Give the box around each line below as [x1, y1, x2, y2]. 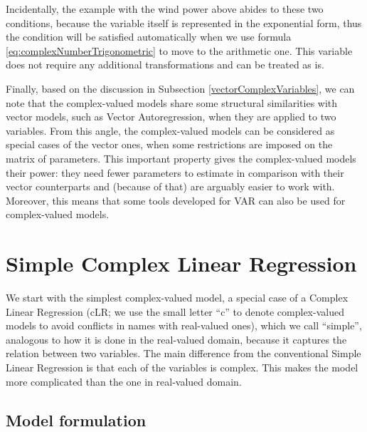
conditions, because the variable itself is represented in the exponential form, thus [6, 15, 362, 30]
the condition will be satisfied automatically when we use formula [6, 29, 292, 44]
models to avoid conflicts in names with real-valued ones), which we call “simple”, [6, 318, 362, 333]
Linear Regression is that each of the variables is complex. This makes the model [6, 360, 358, 374]
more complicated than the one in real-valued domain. [6, 374, 242, 389]
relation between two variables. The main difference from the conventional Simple [6, 346, 361, 361]
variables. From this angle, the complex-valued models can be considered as [6, 123, 335, 138]
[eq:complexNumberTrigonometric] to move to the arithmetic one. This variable [6, 43, 353, 58]
